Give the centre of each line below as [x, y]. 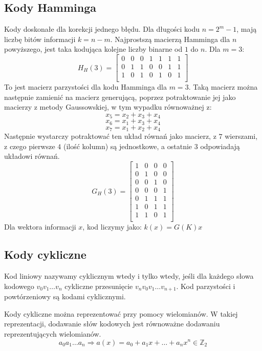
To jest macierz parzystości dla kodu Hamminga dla [86, 87]
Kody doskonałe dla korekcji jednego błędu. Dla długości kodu [102, 29]
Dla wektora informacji [40, 227]
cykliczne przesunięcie [99, 286]
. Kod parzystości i [206, 286]
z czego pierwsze [30, 146]
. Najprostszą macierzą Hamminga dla [170, 39]
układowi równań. [32, 156]
